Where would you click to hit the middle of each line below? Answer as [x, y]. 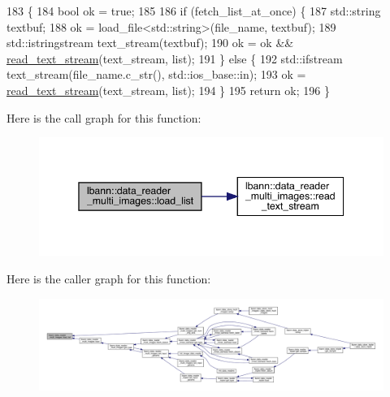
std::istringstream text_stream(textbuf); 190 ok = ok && [150, 43]
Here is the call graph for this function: [104, 117]
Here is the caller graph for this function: [109, 278]
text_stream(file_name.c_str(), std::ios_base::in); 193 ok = [156, 74]
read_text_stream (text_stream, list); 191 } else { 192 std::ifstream [175, 58]
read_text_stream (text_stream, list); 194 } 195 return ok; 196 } [168, 90]
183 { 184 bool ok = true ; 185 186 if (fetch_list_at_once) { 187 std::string [194, 11]
